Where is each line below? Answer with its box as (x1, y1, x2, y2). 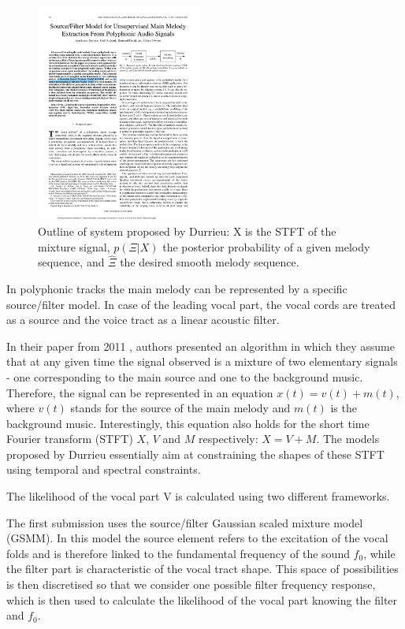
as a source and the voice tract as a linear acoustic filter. (6, 311, 280, 328)
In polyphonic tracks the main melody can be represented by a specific (6, 280, 347, 296)
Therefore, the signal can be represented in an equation (6, 384, 273, 400)
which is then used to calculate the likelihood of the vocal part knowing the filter (6, 591, 398, 608)
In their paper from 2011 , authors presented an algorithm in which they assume (6, 337, 395, 354)
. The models (316, 430, 380, 447)
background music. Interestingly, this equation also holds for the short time (6, 415, 370, 431)
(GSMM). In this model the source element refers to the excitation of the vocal (6, 530, 388, 546)
